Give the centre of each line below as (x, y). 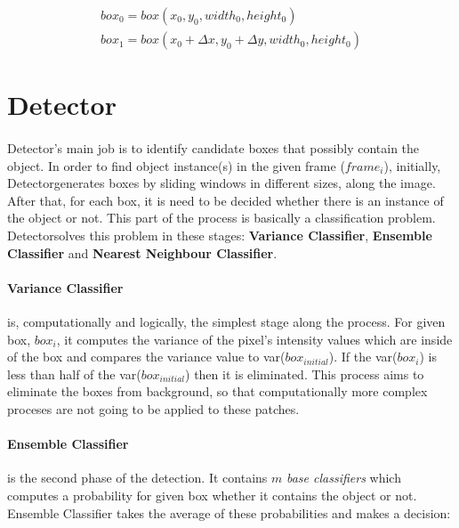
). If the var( (363, 357)
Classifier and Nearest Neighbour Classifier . (142, 252)
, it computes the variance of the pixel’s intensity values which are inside (254, 339)
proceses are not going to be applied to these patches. (153, 408)
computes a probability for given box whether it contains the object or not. (212, 495)
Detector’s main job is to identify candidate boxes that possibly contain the (213, 148)
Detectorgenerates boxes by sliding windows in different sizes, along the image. (221, 183)
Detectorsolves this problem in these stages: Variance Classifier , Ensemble (220, 235)
